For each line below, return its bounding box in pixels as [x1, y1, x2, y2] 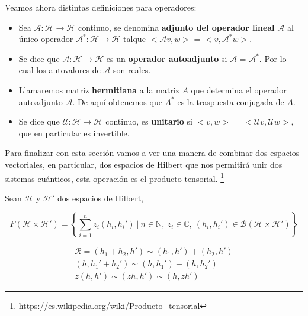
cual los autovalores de [18, 64, 101, 76]
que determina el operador [191, 83, 287, 96]
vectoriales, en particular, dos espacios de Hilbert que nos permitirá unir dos [5, 158, 283, 170]
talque [123, 32, 146, 45]
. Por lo [259, 52, 287, 64]
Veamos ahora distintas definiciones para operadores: [5, 1, 197, 13]
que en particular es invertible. [18, 126, 130, 139]
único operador [18, 32, 73, 45]
